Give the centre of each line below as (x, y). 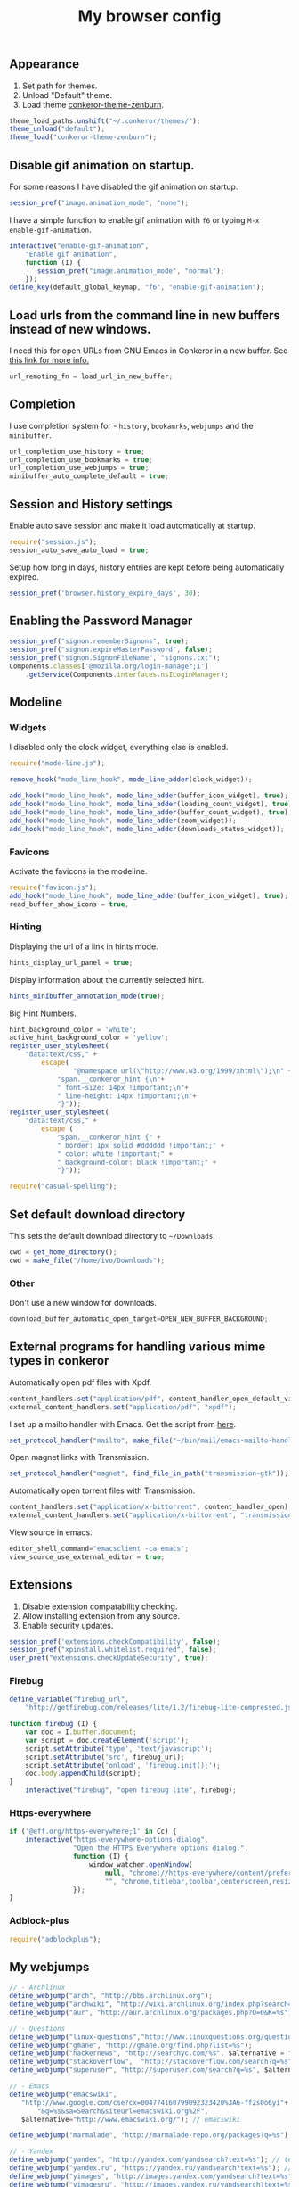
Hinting (25, 927)
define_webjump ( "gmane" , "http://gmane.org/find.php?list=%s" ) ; (131, 2045)
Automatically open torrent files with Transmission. (102, 1490)
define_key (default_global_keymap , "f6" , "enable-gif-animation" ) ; (137, 287)
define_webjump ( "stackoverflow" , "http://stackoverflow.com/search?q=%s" (151, 2062)
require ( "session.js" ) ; (53, 541)
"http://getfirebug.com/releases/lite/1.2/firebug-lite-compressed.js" (161, 1708)
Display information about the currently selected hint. (107, 979)
